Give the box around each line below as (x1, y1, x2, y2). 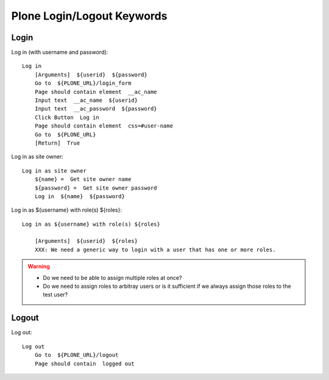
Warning (27, 263, 50, 270)
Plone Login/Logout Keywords (11, 9, 168, 23)
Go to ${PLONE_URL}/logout (34, 351, 119, 359)
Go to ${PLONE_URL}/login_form (34, 80, 132, 87)
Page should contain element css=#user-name (34, 123, 174, 129)
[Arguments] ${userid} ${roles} (34, 238, 138, 245)
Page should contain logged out (34, 360, 135, 367)
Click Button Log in (34, 113, 100, 121)
